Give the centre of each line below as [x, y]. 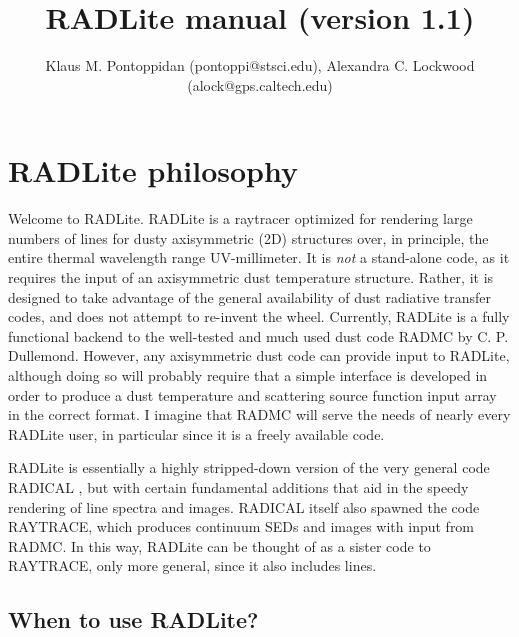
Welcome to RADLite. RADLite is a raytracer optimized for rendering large [240, 218]
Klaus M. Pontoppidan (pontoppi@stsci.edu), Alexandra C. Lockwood [260, 65]
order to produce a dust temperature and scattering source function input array [252, 394]
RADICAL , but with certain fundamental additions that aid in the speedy [238, 486]
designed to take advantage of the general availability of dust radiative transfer [250, 296]
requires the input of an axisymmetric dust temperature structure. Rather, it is [251, 277]
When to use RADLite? [133, 619]
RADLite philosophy [153, 170]
